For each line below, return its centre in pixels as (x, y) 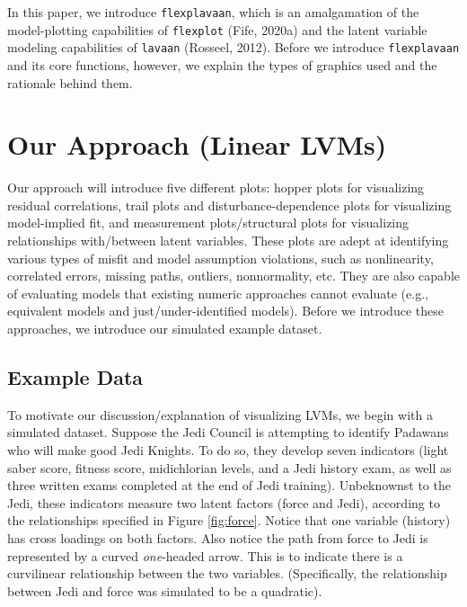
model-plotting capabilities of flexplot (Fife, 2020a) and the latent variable (217, 29)
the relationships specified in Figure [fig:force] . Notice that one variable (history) (229, 520)
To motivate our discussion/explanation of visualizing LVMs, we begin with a (220, 414)
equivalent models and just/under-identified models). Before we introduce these (225, 311)
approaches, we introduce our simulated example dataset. (165, 329)
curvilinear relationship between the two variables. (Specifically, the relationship (227, 573)
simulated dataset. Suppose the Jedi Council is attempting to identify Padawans (228, 432)
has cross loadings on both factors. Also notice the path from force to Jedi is (218, 537)
